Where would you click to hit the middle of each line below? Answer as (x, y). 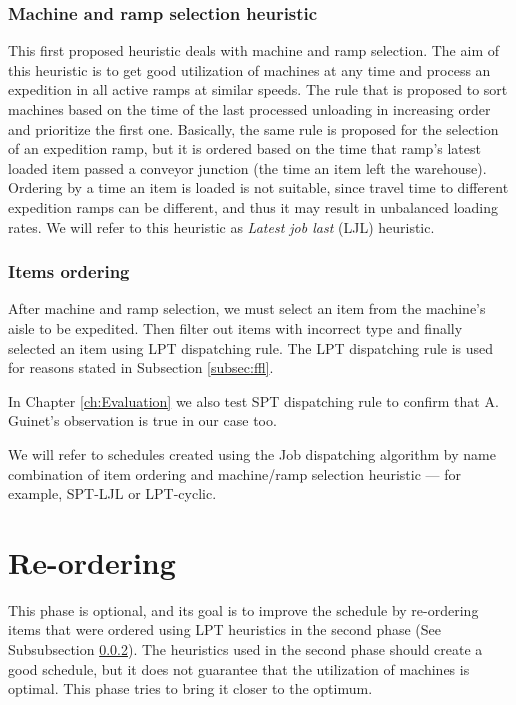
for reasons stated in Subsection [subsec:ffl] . (141, 367)
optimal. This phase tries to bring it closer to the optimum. (190, 688)
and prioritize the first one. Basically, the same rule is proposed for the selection (253, 128)
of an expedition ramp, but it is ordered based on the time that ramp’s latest (244, 148)
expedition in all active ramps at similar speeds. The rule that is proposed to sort (258, 89)
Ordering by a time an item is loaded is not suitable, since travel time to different (258, 187)
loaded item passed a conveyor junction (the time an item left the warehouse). (247, 167)
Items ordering (69, 271)
